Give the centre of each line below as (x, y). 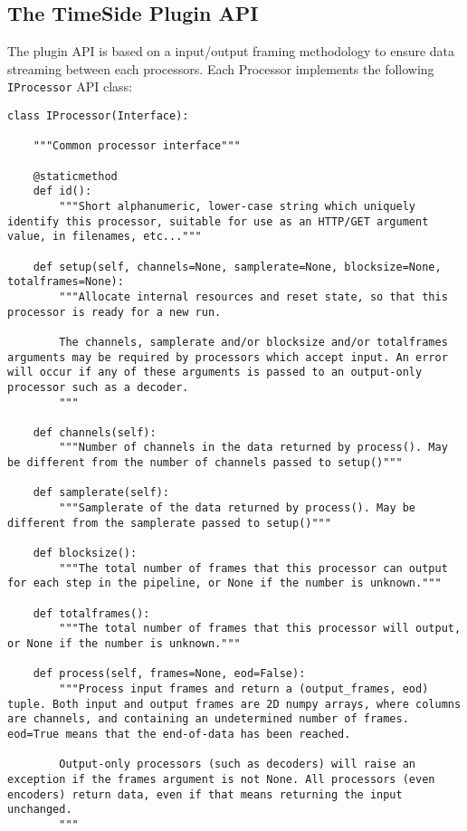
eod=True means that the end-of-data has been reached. (179, 734)
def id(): (62, 191)
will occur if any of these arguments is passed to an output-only (215, 373)
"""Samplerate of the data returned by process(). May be (238, 508)
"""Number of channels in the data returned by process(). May (253, 448)
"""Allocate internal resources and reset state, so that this (253, 296)
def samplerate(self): (101, 493)
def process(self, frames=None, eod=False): (169, 674)
